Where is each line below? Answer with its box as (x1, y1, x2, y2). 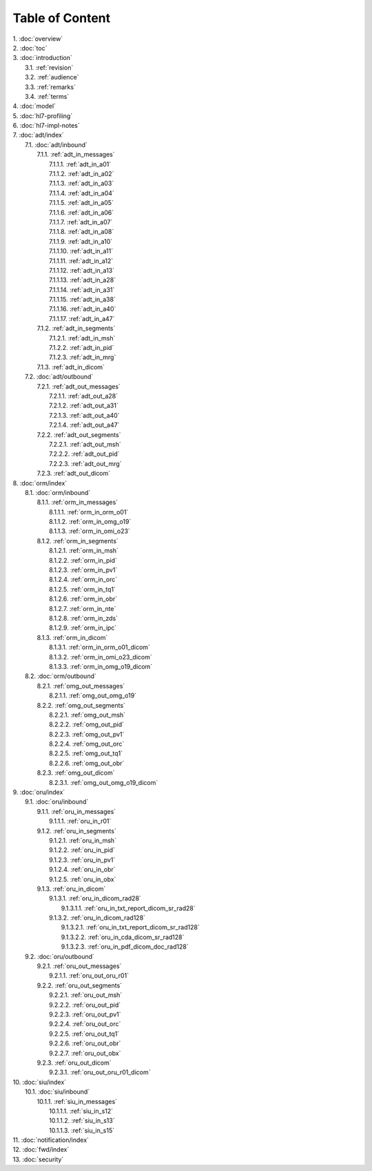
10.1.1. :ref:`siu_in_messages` (37, 1097, 117, 1105)
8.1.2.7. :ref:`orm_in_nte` (49, 604, 116, 612)
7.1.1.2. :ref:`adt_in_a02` (49, 170, 114, 178)
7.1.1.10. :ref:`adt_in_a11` (49, 247, 114, 255)
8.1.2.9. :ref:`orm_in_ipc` (49, 623, 117, 632)
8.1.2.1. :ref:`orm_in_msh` (49, 546, 118, 555)
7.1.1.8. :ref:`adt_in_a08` (49, 228, 114, 236)
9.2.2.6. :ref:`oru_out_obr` (49, 1039, 121, 1047)
